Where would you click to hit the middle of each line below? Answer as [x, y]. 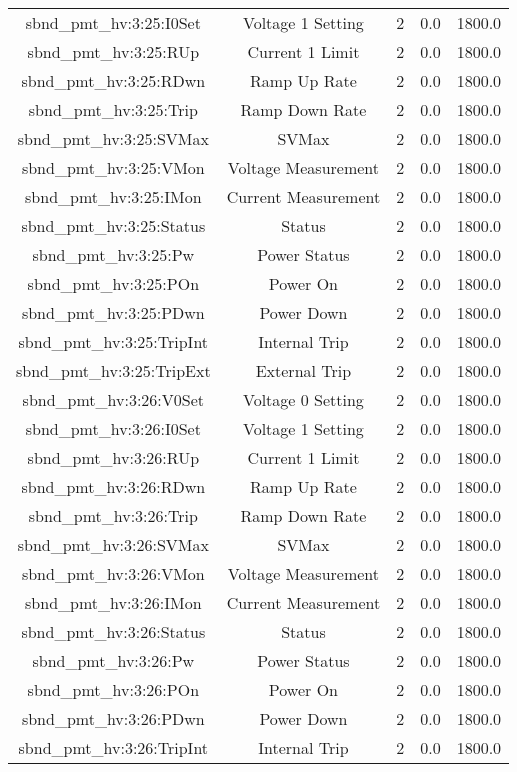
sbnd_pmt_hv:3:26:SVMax [113, 544]
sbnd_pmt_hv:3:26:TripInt [113, 747]
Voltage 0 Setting [303, 399]
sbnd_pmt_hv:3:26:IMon [113, 602]
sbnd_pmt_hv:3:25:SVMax [113, 138]
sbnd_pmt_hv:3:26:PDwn [113, 718]
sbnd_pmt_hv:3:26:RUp [113, 457]
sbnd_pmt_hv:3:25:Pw [113, 254]
